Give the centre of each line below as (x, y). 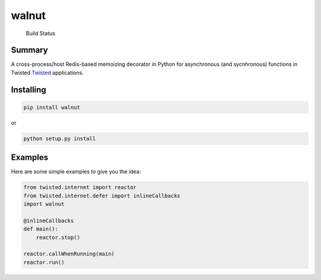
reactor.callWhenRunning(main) (69, 254)
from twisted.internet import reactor (80, 188)
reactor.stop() (58, 237)
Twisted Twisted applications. (47, 73)
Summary (29, 50)
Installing (29, 89)
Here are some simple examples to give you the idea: (76, 172)
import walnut (44, 204)
